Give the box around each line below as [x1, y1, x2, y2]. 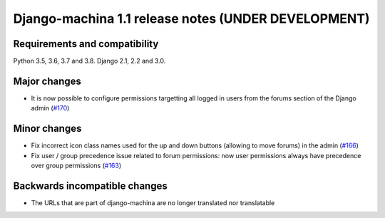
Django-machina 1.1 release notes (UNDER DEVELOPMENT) [13, 11, 370, 26]
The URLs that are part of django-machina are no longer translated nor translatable [31, 198, 275, 207]
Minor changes [13, 123, 82, 135]
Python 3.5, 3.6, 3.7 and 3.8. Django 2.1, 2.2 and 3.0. [13, 57, 166, 66]
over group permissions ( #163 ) [31, 161, 122, 170]
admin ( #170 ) [31, 104, 70, 113]
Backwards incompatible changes [13, 180, 168, 192]
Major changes [13, 75, 82, 87]
